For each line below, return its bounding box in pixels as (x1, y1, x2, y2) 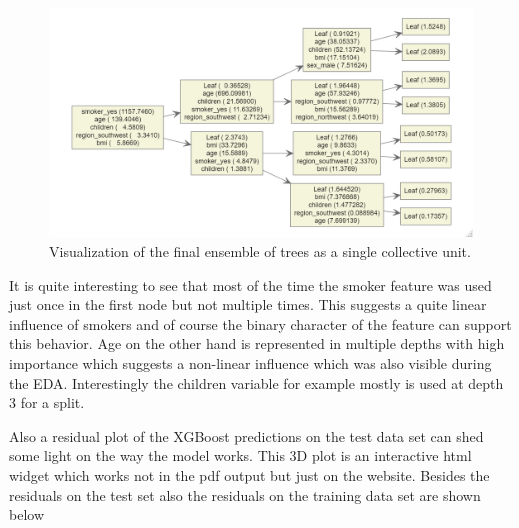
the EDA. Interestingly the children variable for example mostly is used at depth (9, 372, 504, 393)
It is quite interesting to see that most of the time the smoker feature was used (9, 274, 492, 295)
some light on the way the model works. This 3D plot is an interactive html (9, 445, 472, 466)
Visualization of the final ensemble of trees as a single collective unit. (49, 240, 471, 261)
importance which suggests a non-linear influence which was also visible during (9, 352, 492, 373)
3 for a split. (9, 392, 85, 413)
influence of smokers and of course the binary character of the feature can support (9, 313, 512, 334)
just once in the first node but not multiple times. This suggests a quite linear (9, 294, 487, 315)
